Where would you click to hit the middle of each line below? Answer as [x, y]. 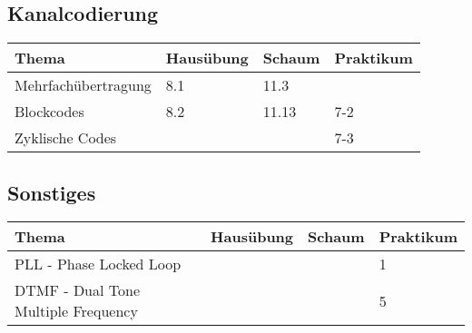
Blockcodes [49, 112]
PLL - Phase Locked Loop [98, 264]
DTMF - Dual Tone [78, 290]
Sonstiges [52, 192]
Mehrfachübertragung [83, 85]
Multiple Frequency [76, 311]
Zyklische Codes [66, 138]
